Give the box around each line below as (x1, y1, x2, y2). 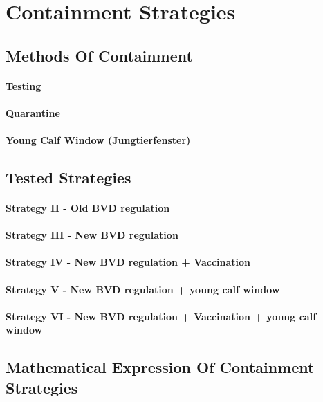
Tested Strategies (6, 167, 131, 188)
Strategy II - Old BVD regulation (6, 201, 170, 215)
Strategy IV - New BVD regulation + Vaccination (6, 255, 251, 269)
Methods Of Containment (6, 44, 193, 66)
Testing (6, 78, 41, 93)
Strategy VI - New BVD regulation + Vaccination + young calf (6, 309, 317, 323)
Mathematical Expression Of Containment (6, 356, 315, 378)
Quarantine (6, 105, 60, 120)
